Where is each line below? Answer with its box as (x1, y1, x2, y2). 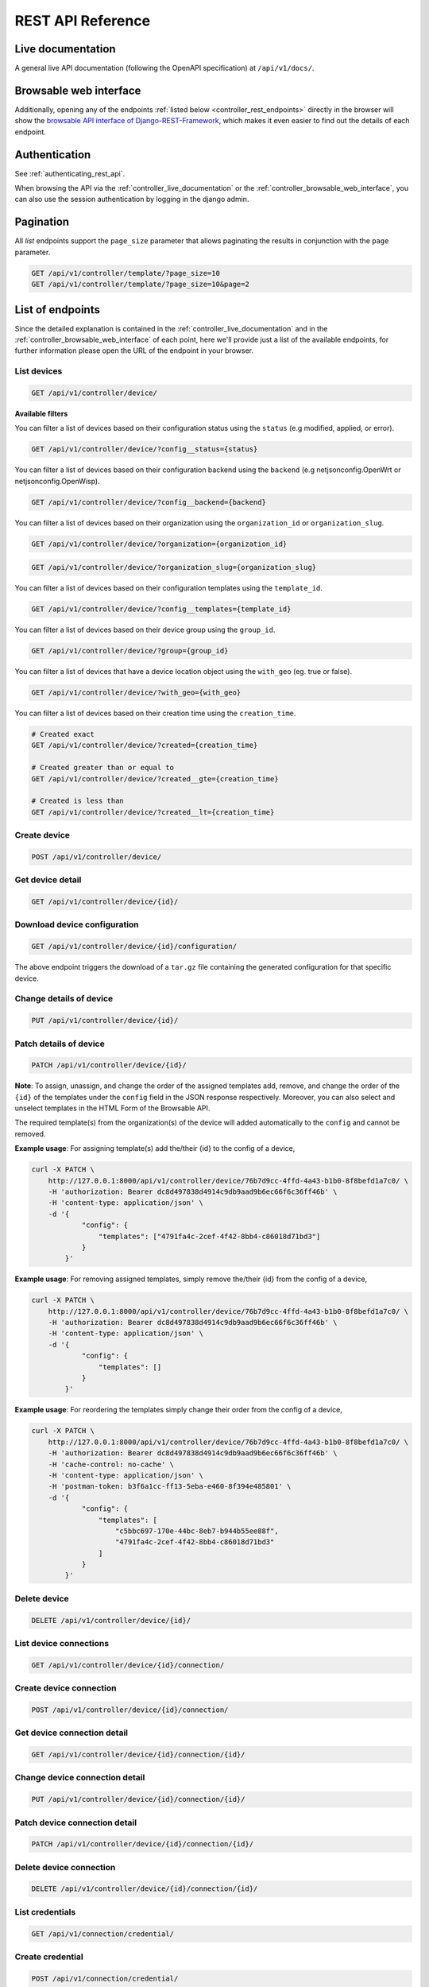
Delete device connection (14, 1861, 116, 1873)
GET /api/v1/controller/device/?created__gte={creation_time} (31, 774, 279, 783)
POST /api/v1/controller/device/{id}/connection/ (31, 1705, 229, 1714)
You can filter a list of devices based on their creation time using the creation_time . (14, 708, 296, 718)
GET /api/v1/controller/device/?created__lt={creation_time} (31, 808, 275, 816)
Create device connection (14, 1683, 117, 1694)
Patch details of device (14, 1038, 105, 1049)
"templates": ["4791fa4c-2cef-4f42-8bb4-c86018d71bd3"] (98, 1232, 321, 1241)
